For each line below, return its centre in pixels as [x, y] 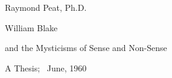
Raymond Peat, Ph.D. [46, 7]
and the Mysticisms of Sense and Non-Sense [86, 48]
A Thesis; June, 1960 [46, 67]
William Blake [31, 27]
